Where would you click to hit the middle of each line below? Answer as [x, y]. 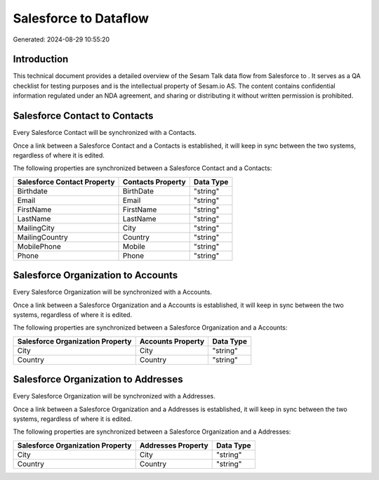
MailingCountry [42, 237]
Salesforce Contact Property [66, 181]
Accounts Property [172, 341]
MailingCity [36, 228]
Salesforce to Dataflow [81, 18]
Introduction [41, 59]
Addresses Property [174, 445]
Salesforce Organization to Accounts [95, 275]
